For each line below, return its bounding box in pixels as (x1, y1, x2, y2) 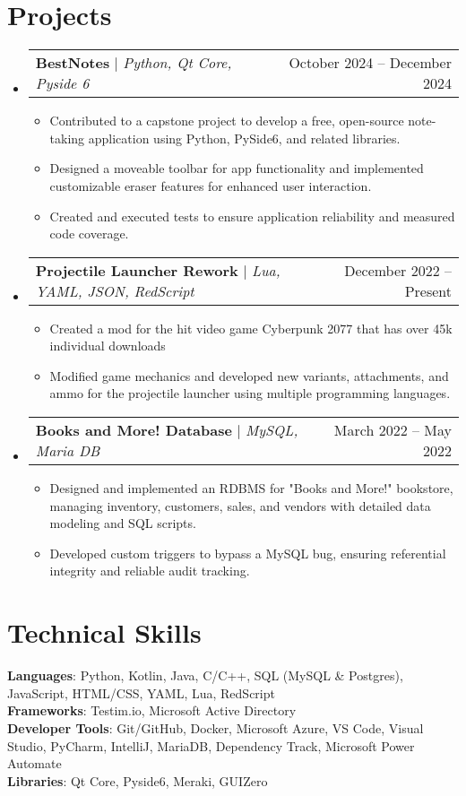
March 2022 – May (333, 420, 452, 441)
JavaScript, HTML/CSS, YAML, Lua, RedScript (7, 683, 275, 702)
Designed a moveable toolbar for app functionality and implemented (49, 159, 424, 177)
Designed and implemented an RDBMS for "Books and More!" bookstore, (49, 479, 453, 497)
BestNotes (35, 52, 110, 74)
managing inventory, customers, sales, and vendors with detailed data (49, 496, 431, 515)
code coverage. (49, 224, 129, 243)
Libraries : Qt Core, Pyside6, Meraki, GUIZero (7, 771, 268, 790)
